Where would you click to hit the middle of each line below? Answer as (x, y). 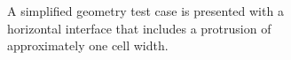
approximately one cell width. (88, 45)
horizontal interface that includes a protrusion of (139, 28)
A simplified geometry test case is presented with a (145, 11)
